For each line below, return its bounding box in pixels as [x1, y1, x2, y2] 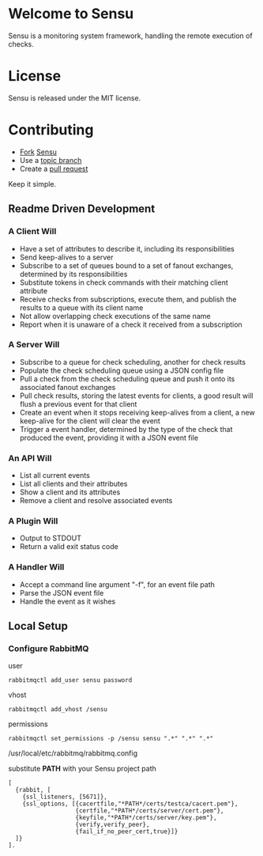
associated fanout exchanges [19, 382, 116, 392]
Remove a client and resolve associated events [19, 496, 173, 506]
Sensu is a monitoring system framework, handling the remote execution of [8, 31, 253, 40]
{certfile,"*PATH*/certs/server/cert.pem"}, [75, 807, 224, 815]
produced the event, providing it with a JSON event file [19, 433, 199, 442]
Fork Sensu [19, 147, 58, 157]
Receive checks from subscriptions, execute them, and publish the [19, 294, 237, 304]
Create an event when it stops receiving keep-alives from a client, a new [19, 407, 255, 417]
